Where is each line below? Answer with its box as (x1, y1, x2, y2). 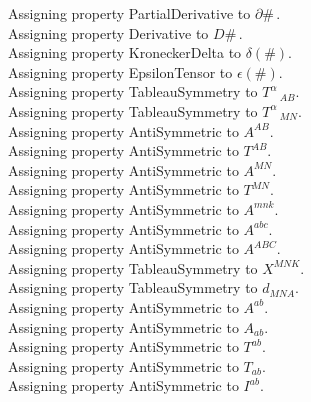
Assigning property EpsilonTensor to (8, 61, 233, 82)
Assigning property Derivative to (8, 22, 209, 43)
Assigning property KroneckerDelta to (8, 42, 242, 63)
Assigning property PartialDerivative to (8, 3, 251, 23)
